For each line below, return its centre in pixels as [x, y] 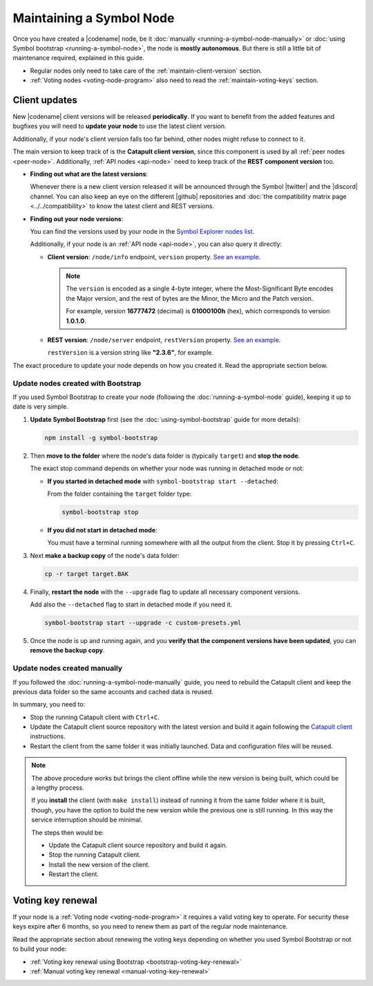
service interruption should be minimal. [87, 820]
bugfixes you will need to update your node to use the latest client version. [120, 126]
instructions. [48, 736]
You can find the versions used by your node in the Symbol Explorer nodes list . [142, 231]
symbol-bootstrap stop [100, 512]
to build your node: [40, 949]
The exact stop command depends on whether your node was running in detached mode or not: [167, 468]
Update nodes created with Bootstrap [77, 383]
